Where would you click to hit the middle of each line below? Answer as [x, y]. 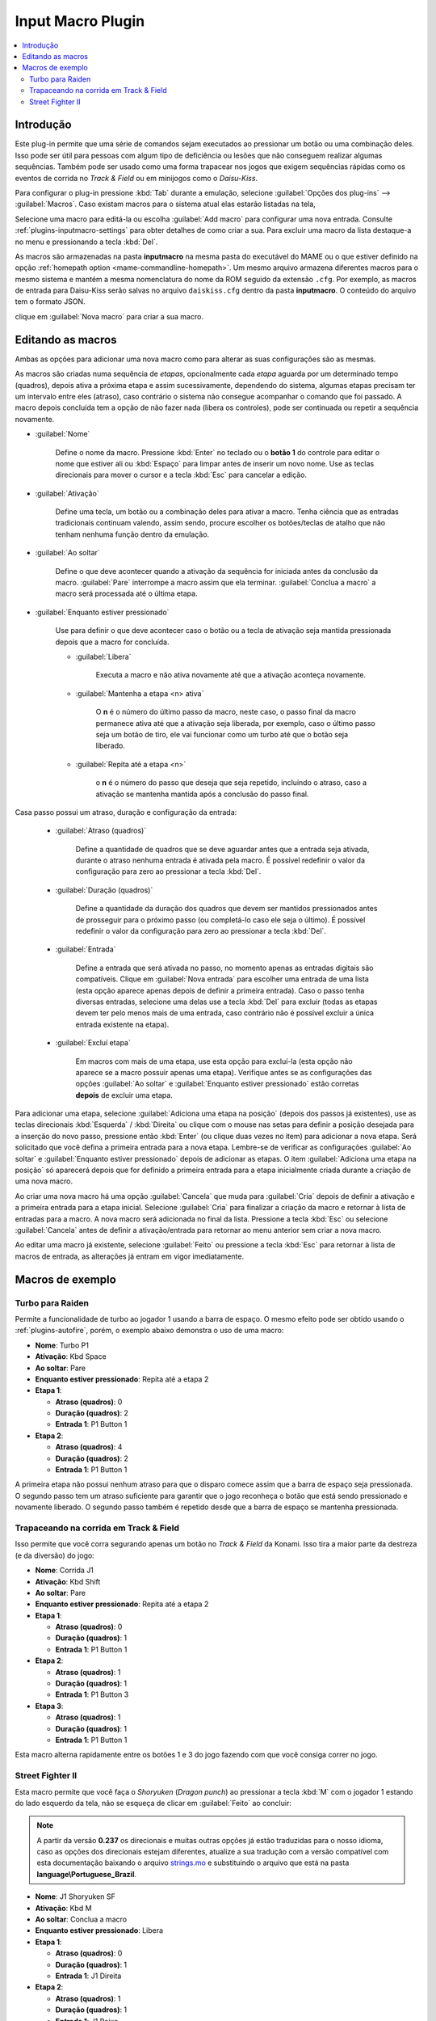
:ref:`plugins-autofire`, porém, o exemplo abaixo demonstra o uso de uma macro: [149, 1331]
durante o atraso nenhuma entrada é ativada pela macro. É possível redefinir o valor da [220, 860]
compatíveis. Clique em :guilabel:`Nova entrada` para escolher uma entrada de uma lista [222, 979]
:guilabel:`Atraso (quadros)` [101, 831]
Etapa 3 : [49, 1706]
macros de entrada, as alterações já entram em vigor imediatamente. [130, 1256]
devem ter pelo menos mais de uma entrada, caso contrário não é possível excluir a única [225, 1013]
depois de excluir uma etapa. [124, 1095]
